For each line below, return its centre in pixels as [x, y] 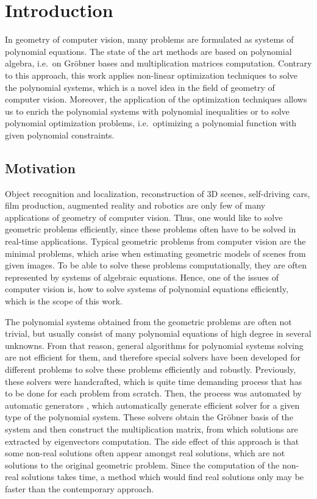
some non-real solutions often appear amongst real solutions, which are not [145, 453]
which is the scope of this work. [64, 301]
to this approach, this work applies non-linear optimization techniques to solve [151, 75]
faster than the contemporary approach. [80, 488]
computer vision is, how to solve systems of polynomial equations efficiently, [147, 289]
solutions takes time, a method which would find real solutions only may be [163, 477]
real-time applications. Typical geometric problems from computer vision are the [155, 241]
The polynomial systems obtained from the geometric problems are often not [148, 321]
